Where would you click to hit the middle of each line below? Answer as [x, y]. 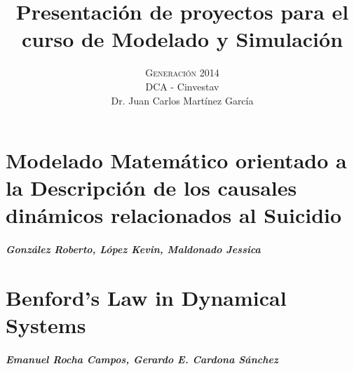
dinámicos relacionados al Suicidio [174, 215]
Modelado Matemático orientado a [176, 160]
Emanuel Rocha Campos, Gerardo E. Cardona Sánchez [142, 359]
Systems [46, 325]
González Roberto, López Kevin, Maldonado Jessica [133, 249]
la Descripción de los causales [151, 188]
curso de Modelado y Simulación [182, 39]
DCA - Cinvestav [182, 86]
